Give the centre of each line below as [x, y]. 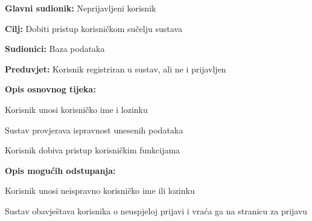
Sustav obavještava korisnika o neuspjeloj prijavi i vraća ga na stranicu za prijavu [156, 210]
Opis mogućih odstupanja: [60, 170]
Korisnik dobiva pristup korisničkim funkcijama [93, 150]
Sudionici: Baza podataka [55, 49]
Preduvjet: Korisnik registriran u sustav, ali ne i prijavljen [116, 69]
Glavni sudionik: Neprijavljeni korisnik [81, 8]
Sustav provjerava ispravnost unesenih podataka [94, 130]
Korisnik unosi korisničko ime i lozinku [76, 109]
